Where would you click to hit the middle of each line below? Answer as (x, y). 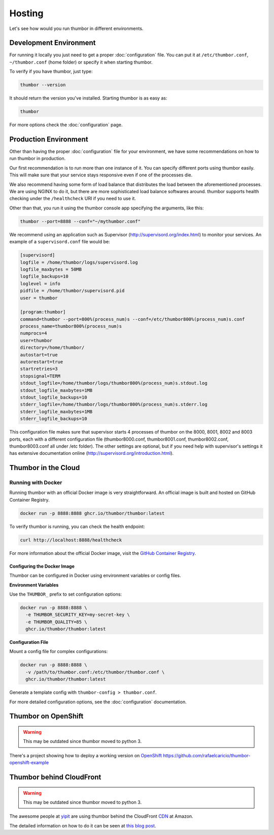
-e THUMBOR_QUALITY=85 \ (56, 622)
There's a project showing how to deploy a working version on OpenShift (85, 755)
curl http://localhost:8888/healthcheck (71, 540)
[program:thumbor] (43, 312)
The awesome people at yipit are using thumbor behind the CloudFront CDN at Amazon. (101, 816)
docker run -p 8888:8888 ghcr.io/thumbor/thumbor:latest (92, 513)
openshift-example (29, 763)
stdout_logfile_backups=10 (54, 397)
